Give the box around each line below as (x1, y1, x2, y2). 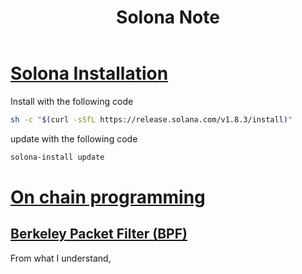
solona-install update (10, 152, 105, 162)
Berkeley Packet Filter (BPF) (10, 226, 188, 243)
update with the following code (10, 132, 138, 145)
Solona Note (116, 6, 220, 29)
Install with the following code (10, 95, 134, 107)
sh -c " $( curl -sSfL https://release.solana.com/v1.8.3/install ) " (10, 114, 293, 125)
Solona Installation (10, 62, 169, 85)
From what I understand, (10, 252, 112, 264)
